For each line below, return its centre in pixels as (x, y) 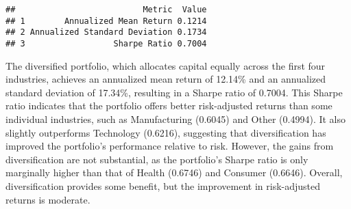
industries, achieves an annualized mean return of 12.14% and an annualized (166, 79)
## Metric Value (106, 10)
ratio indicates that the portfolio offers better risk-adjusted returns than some (169, 106)
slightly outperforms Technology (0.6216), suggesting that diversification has (166, 132)
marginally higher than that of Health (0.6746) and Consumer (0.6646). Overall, (174, 172)
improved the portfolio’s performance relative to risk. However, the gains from (170, 146)
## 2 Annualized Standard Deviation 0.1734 (106, 32)
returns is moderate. (48, 199)
